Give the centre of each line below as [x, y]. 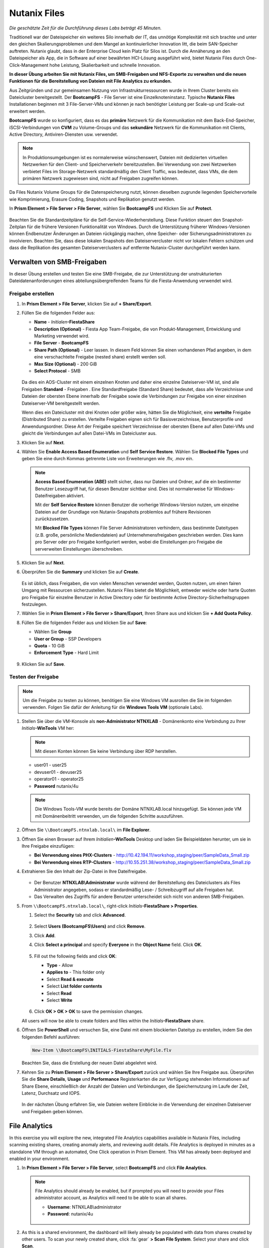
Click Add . [45, 936]
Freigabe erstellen [32, 294]
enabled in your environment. [39, 1159]
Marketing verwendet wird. [62, 336]
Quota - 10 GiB [49, 645]
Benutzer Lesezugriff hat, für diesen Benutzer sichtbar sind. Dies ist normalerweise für [124, 489]
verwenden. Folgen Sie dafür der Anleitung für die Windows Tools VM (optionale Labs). [113, 707]
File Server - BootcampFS [62, 343]
